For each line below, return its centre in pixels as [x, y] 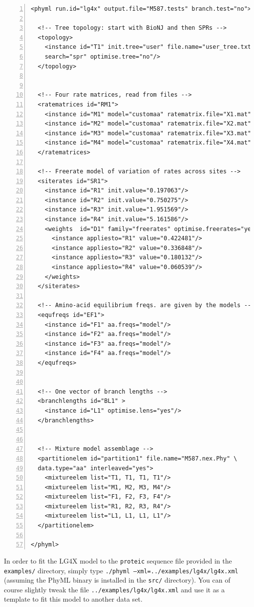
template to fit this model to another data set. [73, 599]
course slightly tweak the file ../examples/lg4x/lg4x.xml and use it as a [114, 589]
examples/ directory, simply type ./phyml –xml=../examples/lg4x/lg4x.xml [121, 570]
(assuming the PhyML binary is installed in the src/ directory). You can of [117, 580]
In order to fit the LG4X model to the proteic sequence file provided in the [118, 560]
